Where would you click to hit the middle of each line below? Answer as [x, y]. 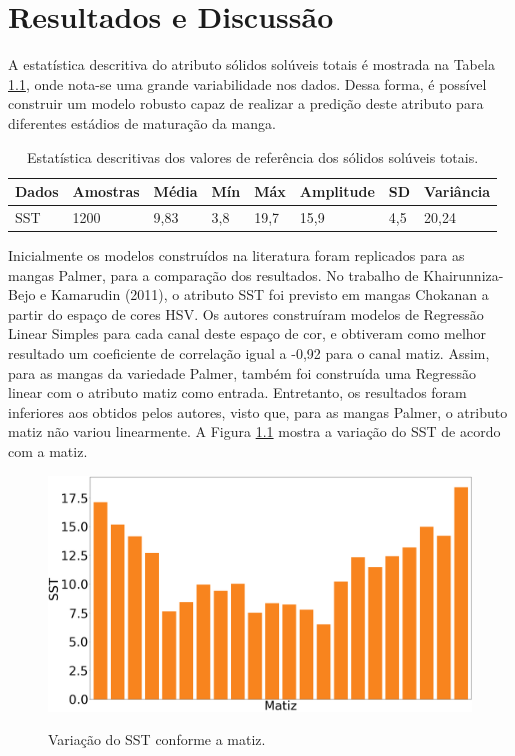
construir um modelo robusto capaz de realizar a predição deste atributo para [246, 103]
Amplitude [337, 191]
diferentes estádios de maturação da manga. [142, 122]
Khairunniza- [463, 274]
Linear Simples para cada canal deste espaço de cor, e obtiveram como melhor [247, 333]
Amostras [106, 191]
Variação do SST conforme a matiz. [157, 739]
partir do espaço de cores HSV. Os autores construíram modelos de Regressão [246, 313]
